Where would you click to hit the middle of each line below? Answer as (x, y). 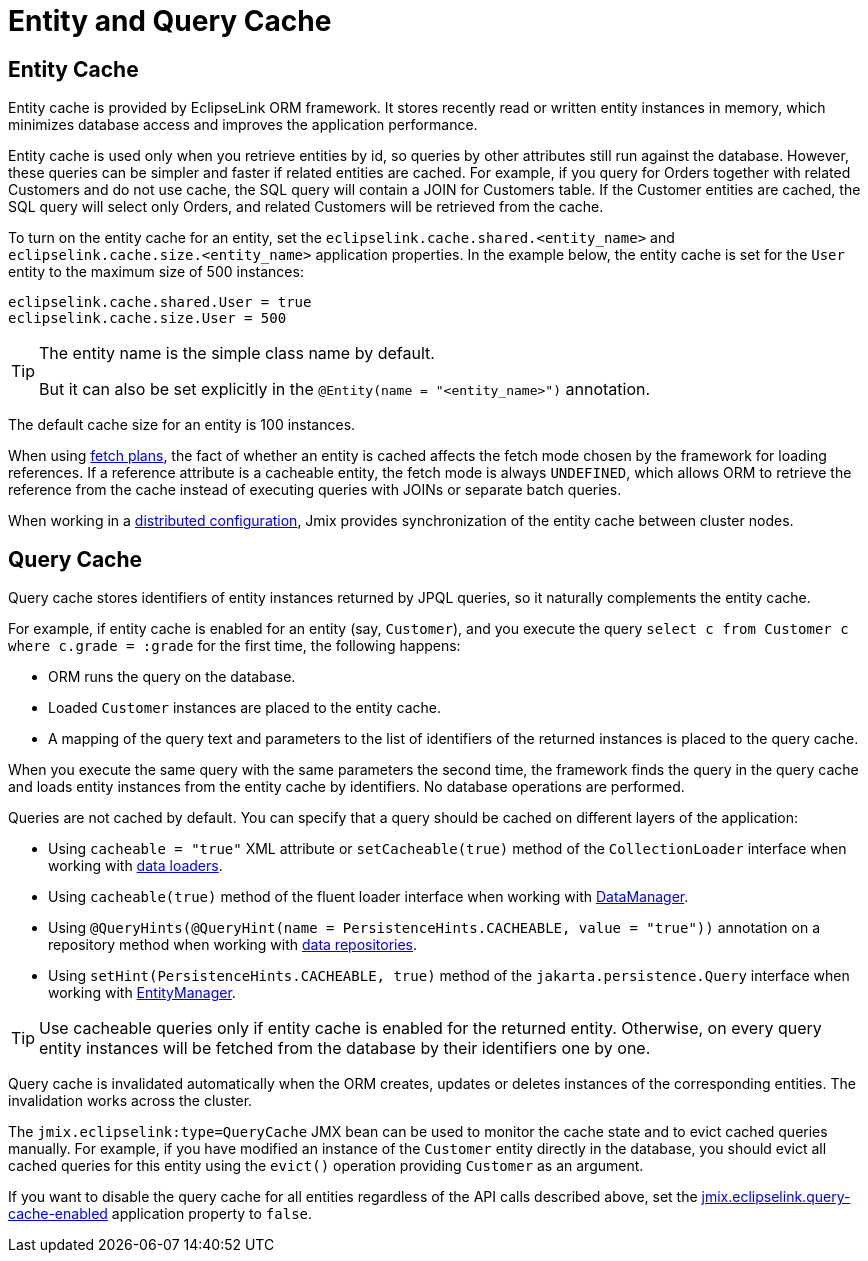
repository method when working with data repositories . (233, 945)
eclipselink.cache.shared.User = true (160, 302)
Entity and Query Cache (170, 21)
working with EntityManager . (142, 993)
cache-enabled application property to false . (160, 1214)
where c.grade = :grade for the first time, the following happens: (234, 646)
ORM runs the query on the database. (172, 677)
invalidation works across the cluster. (130, 1101)
